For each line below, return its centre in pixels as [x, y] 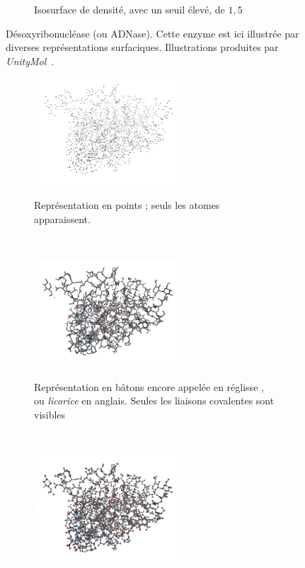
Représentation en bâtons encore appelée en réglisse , [149, 386]
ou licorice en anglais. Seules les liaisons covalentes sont [154, 401]
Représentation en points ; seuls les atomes [127, 205]
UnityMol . [30, 61]
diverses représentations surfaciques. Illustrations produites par [142, 47]
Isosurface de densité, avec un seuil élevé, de [130, 9]
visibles [50, 414]
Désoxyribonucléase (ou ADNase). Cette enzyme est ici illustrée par [152, 33]
